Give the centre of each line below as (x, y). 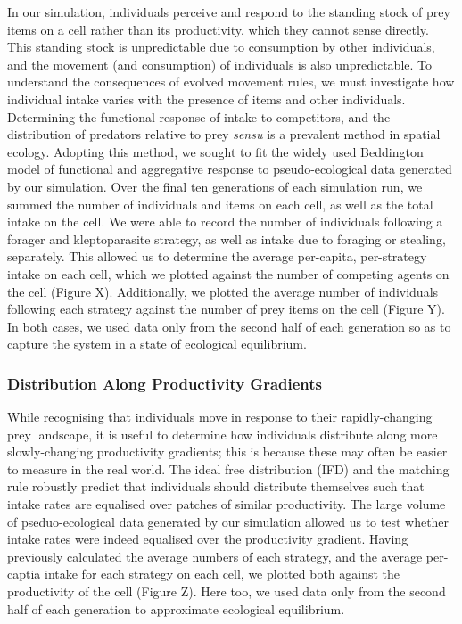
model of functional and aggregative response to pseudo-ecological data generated (230, 169)
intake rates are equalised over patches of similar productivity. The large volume (227, 504)
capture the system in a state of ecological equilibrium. (157, 344)
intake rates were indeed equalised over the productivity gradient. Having (208, 539)
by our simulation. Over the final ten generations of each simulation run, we (215, 186)
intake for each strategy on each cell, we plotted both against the (222, 574)
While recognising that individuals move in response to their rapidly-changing (220, 417)
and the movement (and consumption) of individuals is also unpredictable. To (219, 64)
